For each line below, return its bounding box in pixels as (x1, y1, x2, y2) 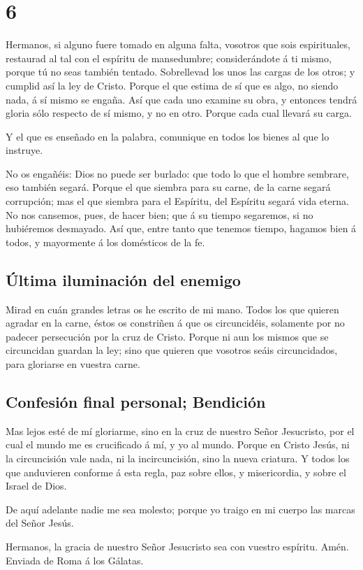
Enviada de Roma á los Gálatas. (6, 553, 144, 567)
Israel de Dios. (6, 478, 67, 493)
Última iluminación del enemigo (6, 269, 241, 290)
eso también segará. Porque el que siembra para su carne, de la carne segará (6, 180, 331, 194)
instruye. (6, 143, 43, 157)
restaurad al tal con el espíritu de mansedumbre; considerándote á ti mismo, (6, 50, 332, 65)
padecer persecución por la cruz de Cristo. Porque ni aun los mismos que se (6, 329, 329, 343)
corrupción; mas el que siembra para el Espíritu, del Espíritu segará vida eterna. (6, 194, 349, 208)
